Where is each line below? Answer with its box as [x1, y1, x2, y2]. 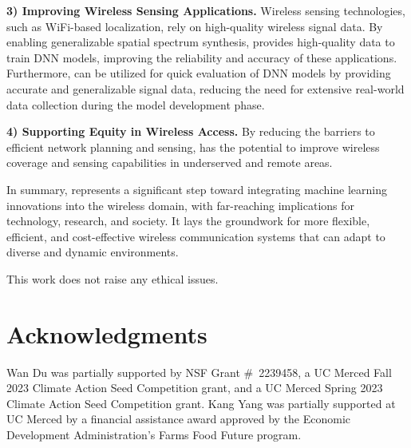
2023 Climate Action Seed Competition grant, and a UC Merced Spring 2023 [6, 379, 383, 396]
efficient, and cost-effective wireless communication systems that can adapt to [6, 228, 385, 244]
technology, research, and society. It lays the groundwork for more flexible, [6, 212, 370, 229]
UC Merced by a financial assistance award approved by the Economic [6, 410, 351, 427]
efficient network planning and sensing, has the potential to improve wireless [6, 138, 380, 155]
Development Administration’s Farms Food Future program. [6, 426, 302, 442]
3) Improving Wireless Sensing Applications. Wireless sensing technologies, [6, 2, 405, 18]
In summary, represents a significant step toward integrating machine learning [6, 180, 388, 197]
